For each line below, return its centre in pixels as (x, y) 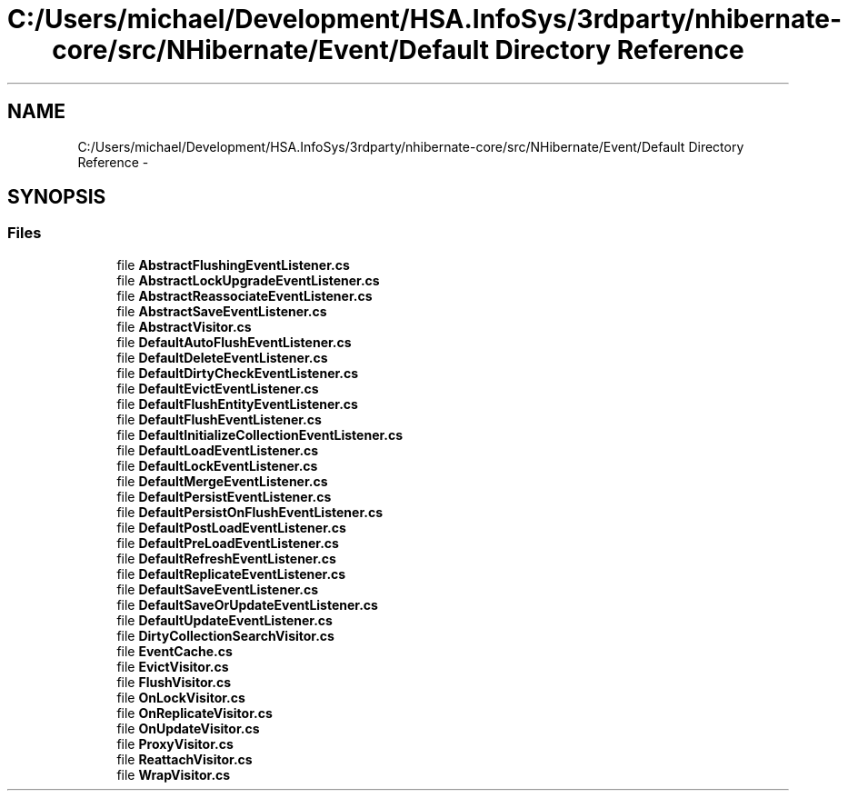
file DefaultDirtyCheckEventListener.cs (238, 373)
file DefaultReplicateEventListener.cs (231, 574)
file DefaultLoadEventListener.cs (218, 450)
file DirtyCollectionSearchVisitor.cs (225, 635)
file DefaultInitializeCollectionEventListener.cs (260, 434)
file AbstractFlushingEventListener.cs (233, 264)
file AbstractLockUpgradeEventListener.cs (248, 280)
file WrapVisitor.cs (174, 774)
